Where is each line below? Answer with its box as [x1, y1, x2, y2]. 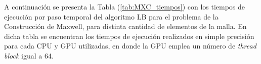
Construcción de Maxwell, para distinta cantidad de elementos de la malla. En [4, 21, 247, 31]
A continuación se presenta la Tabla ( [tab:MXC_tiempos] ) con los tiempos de [4, 1, 245, 11]
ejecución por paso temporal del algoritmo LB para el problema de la [4, 11, 219, 21]
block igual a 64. [4, 50, 54, 60]
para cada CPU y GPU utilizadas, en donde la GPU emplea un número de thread [4, 40, 256, 51]
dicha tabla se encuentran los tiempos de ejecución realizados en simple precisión [4, 30, 254, 41]
